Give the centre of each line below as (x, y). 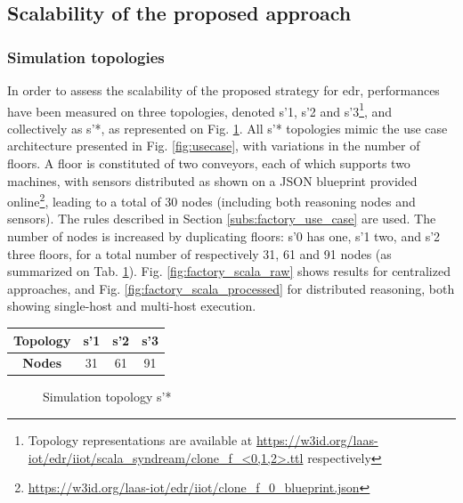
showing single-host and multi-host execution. (132, 306)
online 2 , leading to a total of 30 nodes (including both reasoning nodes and (211, 200)
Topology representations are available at (140, 440)
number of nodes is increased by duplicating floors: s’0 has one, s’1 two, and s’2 (224, 236)
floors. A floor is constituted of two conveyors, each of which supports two (209, 163)
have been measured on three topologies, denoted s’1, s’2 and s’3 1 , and (200, 110)
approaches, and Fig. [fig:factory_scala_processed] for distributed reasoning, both (231, 288)
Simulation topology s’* (107, 397)
